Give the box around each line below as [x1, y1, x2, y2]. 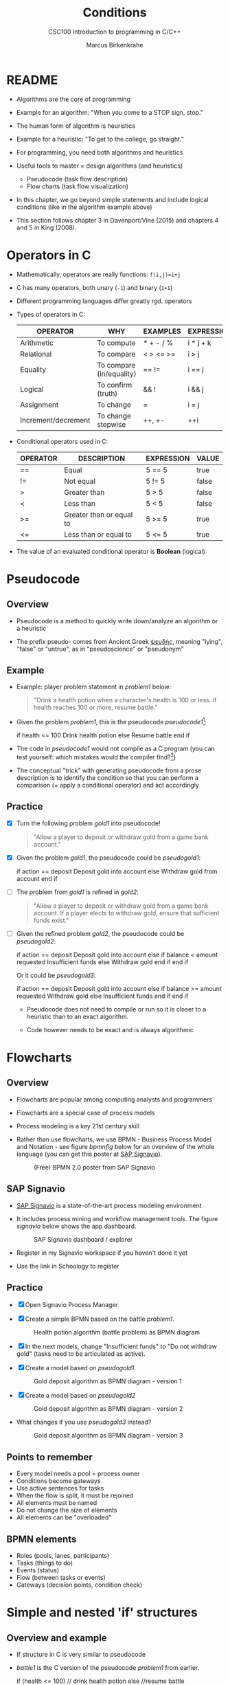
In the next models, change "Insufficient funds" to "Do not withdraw [25, 1342, 218, 1351]
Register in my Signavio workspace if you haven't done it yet [16, 1249, 188, 1257]
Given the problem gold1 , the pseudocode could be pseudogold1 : [16, 853, 201, 862]
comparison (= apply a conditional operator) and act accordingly [16, 781, 200, 789]
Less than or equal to [64, 529, 132, 539]
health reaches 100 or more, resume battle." [33, 703, 159, 712]
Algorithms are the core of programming [16, 95, 131, 103]
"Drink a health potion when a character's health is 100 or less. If [33, 696, 217, 704]
